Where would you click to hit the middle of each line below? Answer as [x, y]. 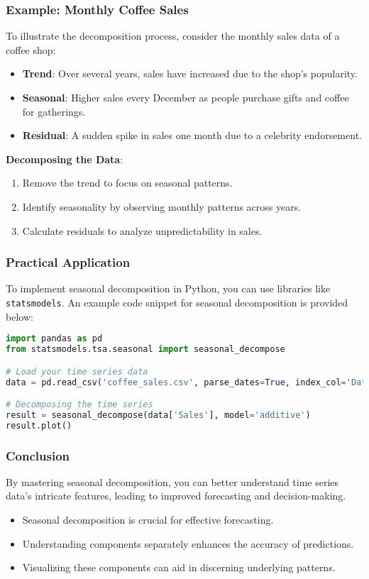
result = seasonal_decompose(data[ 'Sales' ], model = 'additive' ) [158, 415]
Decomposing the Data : [65, 159]
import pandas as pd [54, 339]
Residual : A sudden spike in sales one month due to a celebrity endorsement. [192, 135]
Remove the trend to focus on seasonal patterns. [127, 183]
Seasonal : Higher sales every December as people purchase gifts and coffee [186, 97]
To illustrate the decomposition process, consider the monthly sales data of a [173, 36]
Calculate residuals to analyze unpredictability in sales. [142, 230]
